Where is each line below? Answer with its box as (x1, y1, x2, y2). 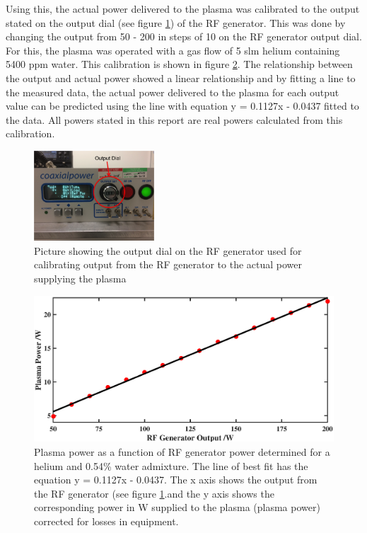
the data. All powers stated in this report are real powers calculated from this (6, 112, 343, 127)
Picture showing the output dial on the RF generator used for (34, 243, 302, 258)
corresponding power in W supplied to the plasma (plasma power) (34, 500, 320, 515)
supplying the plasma (34, 270, 127, 285)
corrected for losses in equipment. (34, 513, 179, 528)
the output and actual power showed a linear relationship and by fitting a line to (6, 70, 356, 85)
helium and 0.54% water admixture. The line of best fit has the (34, 458, 308, 473)
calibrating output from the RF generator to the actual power (34, 257, 302, 272)
